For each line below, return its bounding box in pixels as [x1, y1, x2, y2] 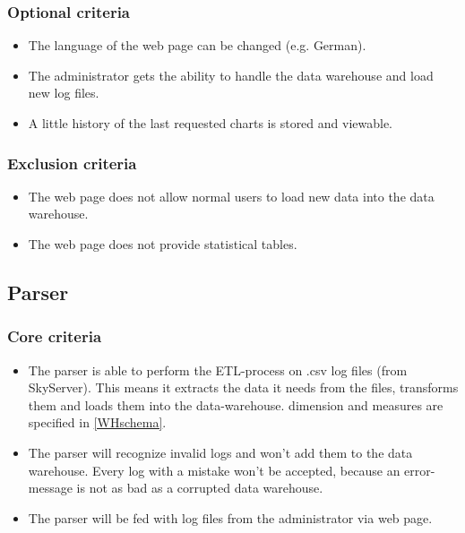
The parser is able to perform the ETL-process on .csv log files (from [28, 360, 408, 379]
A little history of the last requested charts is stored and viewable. [28, 114, 393, 132]
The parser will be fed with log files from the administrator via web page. [28, 508, 433, 527]
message [28, 478, 73, 497]
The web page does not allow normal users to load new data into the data [28, 186, 435, 205]
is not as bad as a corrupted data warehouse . [76, 478, 323, 497]
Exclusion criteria [7, 151, 137, 174]
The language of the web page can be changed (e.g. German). [28, 36, 366, 55]
